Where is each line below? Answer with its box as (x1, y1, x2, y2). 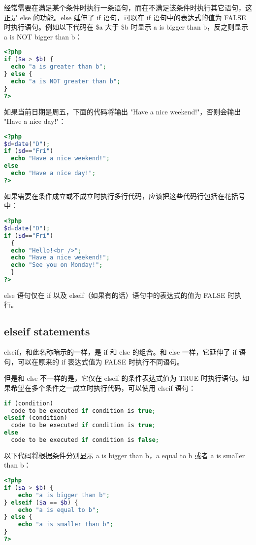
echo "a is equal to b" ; (18, 506, 99, 513)
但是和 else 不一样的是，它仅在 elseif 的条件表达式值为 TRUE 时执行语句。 (4, 373, 242, 383)
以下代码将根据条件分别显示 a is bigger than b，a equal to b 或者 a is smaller (4, 450, 245, 460)
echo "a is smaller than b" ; (18, 521, 113, 528)
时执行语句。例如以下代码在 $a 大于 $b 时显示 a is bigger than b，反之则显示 (4, 22, 249, 32)
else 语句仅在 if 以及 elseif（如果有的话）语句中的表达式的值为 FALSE (4, 290, 225, 300)
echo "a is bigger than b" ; (18, 491, 110, 499)
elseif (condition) (4, 414, 67, 422)
